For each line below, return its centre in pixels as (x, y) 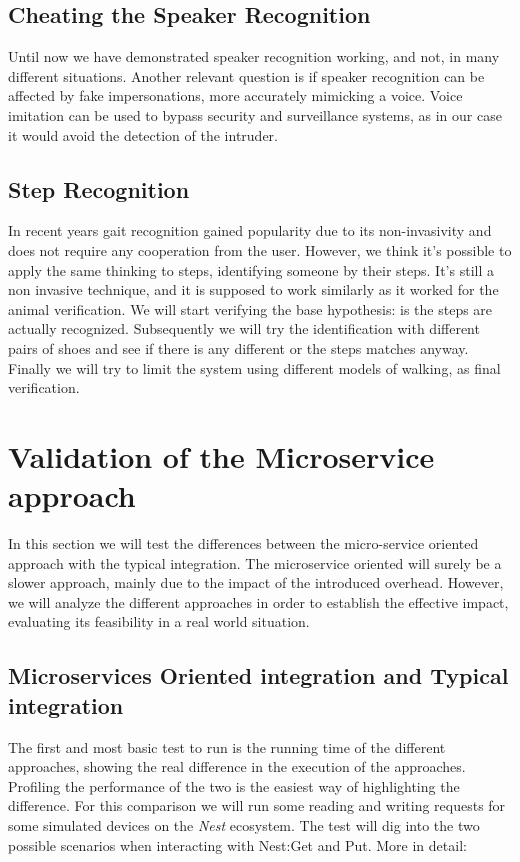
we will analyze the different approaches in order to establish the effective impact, (258, 601)
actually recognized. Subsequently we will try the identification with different (244, 328)
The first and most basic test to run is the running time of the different (227, 746)
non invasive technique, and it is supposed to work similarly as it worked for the (253, 289)
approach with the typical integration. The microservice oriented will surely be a (255, 562)
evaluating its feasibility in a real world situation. (159, 621)
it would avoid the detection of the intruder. (143, 134)
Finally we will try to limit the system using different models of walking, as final (254, 367)
